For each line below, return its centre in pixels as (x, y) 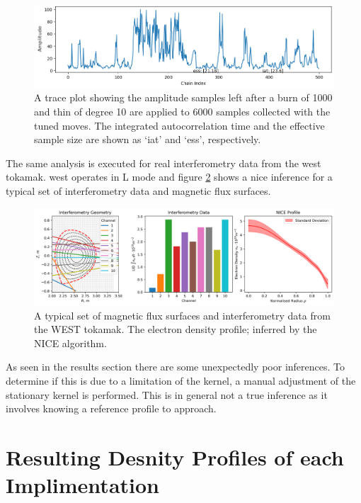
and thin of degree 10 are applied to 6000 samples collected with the (182, 111)
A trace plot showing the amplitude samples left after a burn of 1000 (183, 97)
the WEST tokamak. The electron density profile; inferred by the (176, 329)
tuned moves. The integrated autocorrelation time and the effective (179, 125)
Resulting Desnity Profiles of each (175, 457)
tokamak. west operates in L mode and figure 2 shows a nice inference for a (169, 177)
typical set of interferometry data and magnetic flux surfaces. (138, 190)
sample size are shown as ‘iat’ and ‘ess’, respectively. (148, 139)
